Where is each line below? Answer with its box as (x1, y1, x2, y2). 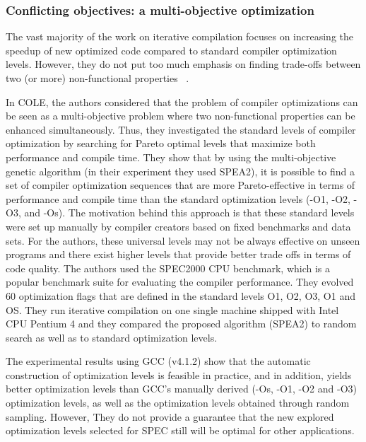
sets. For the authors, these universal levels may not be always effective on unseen (6, 233, 360, 248)
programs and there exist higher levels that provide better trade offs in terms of (6, 247, 351, 262)
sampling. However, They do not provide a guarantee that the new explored (6, 409, 334, 424)
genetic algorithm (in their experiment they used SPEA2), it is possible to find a (6, 163, 355, 178)
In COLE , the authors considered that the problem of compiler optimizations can (6, 94, 358, 109)
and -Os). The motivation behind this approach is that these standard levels (24, 205, 355, 220)
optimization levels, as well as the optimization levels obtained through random (6, 395, 350, 410)
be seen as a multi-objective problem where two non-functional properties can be (6, 108, 355, 123)
